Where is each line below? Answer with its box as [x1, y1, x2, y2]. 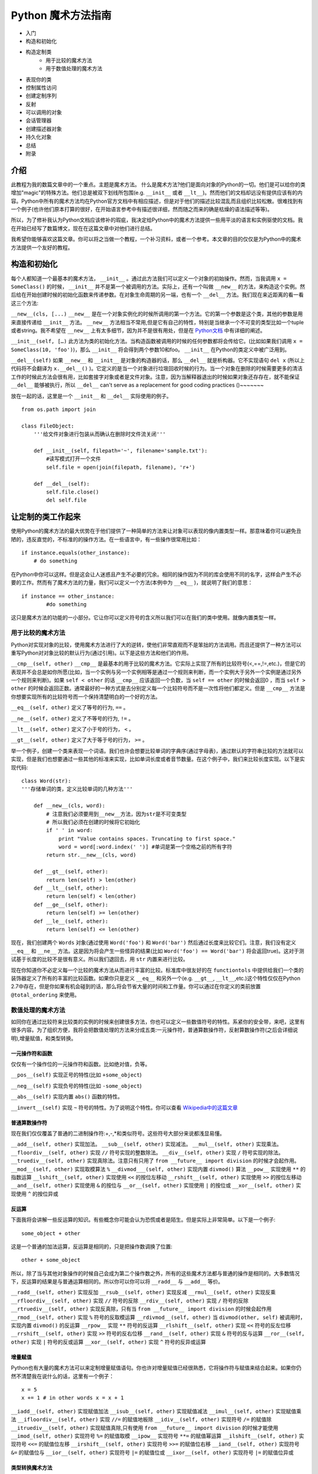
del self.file [46, 497, 87, 504]
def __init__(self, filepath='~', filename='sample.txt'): [33, 447, 208, 454]
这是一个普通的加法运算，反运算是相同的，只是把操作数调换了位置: [11, 1243, 173, 1250]
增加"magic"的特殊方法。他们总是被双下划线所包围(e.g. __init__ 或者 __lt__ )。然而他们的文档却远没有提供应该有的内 [11, 189, 303, 196]
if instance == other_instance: [21, 593, 115, 600]
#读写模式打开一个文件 [46, 456, 101, 462]
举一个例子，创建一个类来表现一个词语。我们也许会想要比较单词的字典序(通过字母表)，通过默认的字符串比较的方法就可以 [11, 747, 304, 754]
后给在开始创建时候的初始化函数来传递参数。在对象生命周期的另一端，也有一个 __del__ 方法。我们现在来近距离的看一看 [11, 291, 304, 298]
